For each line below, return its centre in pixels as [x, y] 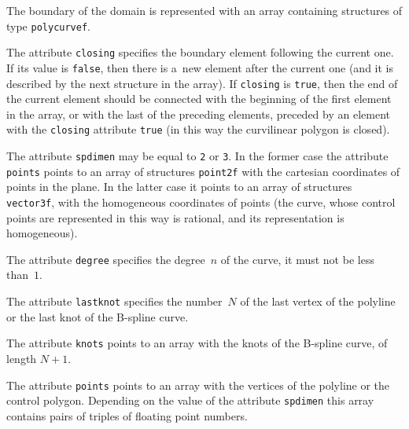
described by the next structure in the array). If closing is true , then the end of [202, 83]
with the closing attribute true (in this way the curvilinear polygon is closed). [198, 129]
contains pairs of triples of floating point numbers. [127, 415]
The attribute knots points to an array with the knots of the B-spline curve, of [197, 343]
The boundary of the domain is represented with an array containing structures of [204, 10]
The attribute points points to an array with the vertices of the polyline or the [198, 385]
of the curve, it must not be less [297, 259]
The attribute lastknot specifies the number [114, 301]
